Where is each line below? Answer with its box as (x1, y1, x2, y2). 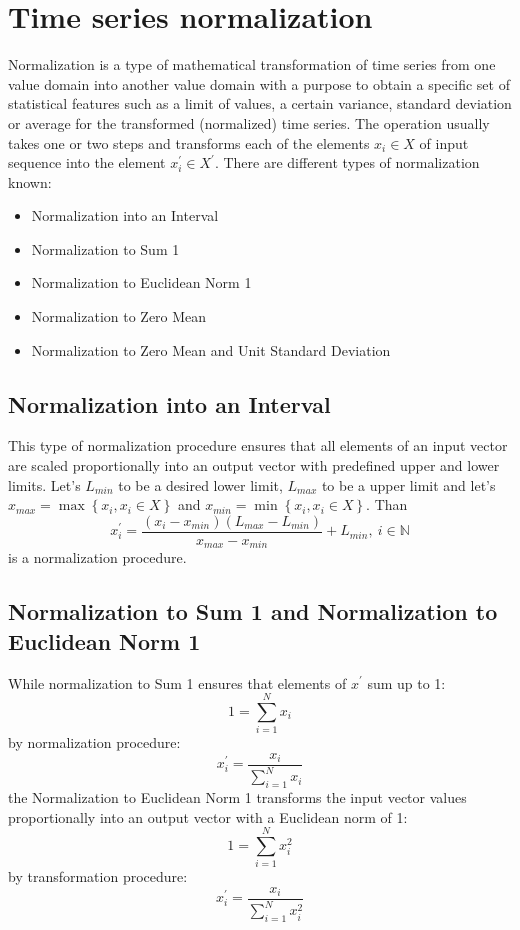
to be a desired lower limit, (118, 474, 283, 495)
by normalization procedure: (8, 732, 181, 753)
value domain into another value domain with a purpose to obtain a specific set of (8, 73, 510, 94)
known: (8, 171, 52, 192)
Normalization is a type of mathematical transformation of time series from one (8, 54, 496, 75)
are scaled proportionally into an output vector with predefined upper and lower (8, 455, 500, 476)
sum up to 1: (367, 672, 446, 693)
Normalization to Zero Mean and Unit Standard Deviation (31, 339, 391, 360)
